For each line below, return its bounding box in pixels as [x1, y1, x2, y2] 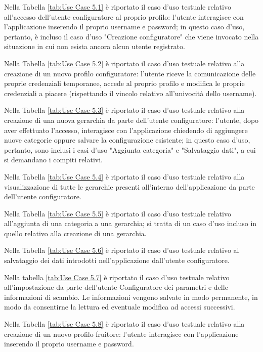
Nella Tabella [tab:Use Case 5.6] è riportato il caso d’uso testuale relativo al [4, 245, 239, 255]
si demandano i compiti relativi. [4, 154, 103, 165]
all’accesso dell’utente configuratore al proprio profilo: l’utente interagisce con [4, 11, 244, 22]
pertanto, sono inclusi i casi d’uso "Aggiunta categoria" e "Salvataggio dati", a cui [4, 144, 256, 155]
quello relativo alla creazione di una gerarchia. [4, 228, 147, 238]
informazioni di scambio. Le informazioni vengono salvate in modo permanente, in [4, 291, 258, 302]
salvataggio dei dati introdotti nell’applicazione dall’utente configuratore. [4, 255, 230, 266]
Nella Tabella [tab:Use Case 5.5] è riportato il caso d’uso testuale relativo [4, 208, 231, 218]
